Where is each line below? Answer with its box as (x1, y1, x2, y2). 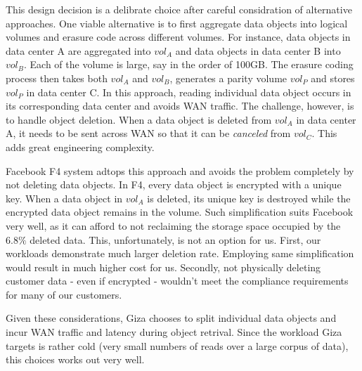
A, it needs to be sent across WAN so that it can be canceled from (6, 126, 291, 141)
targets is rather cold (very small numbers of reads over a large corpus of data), (6, 338, 349, 353)
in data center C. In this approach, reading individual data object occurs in (26, 84, 351, 99)
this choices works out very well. (6, 352, 145, 367)
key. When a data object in (6, 190, 123, 205)
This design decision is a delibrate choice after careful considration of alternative (6, 2, 352, 16)
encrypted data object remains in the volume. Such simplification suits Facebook (6, 204, 354, 219)
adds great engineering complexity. (6, 139, 155, 154)
